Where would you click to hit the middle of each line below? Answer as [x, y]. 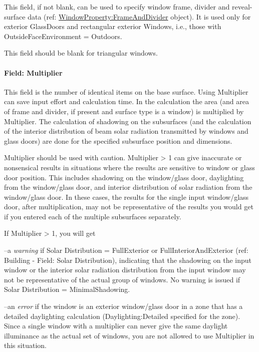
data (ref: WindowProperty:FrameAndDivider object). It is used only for [139, 16]
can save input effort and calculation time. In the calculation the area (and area [127, 101]
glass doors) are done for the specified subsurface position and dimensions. [118, 140]
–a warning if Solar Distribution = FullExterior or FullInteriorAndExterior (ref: [126, 250]
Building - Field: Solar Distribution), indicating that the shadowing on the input [128, 260]
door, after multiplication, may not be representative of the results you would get [129, 207]
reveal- [242, 7]
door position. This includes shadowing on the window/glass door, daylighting [124, 177]
